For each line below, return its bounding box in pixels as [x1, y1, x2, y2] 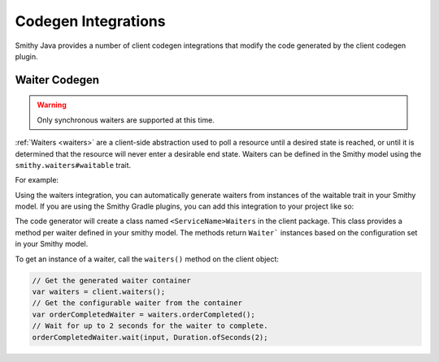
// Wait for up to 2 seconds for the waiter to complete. [32, 321, 268, 330]
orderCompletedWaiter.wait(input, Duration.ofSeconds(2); [32, 333, 268, 342]
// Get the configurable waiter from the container [32, 299, 243, 308]
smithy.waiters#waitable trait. [15, 160, 132, 170]
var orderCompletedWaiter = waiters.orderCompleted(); [32, 309, 255, 319]
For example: [15, 175, 59, 185]
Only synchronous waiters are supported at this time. [37, 114, 215, 125]
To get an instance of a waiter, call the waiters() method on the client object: [15, 254, 280, 264]
